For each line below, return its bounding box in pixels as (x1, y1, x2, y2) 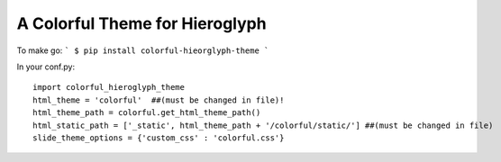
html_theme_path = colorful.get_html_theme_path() (32, 108, 261, 118)
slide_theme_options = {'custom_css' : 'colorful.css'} (32, 132, 285, 143)
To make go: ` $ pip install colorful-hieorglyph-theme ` (16, 45, 269, 56)
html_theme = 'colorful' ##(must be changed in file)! (32, 94, 285, 105)
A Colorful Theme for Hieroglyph (16, 13, 267, 33)
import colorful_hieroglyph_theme (32, 82, 185, 93)
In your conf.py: (16, 61, 76, 72)
